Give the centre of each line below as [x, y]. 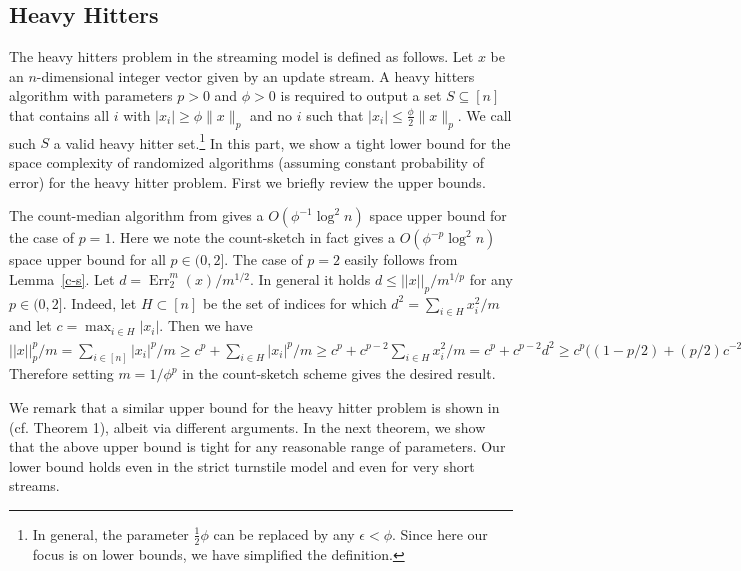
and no [271, 114]
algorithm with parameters [91, 95]
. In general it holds [310, 278]
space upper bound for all [87, 259]
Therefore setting [61, 373]
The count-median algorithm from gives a [136, 215]
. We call [484, 114]
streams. [34, 485]
